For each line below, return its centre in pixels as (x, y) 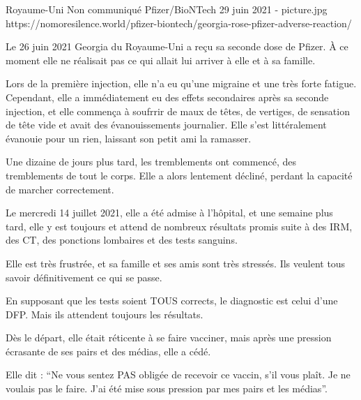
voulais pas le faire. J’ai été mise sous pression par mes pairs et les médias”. (167, 388)
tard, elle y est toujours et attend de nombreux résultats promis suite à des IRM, (179, 226)
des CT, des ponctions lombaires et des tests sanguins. (122, 240)
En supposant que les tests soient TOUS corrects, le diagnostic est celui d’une (172, 301)
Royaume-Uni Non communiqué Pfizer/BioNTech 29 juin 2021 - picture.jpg (167, 9)
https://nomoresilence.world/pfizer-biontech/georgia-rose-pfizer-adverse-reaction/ (179, 23)
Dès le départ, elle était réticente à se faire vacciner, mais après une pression (169, 338)
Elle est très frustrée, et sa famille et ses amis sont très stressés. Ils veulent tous (176, 263)
